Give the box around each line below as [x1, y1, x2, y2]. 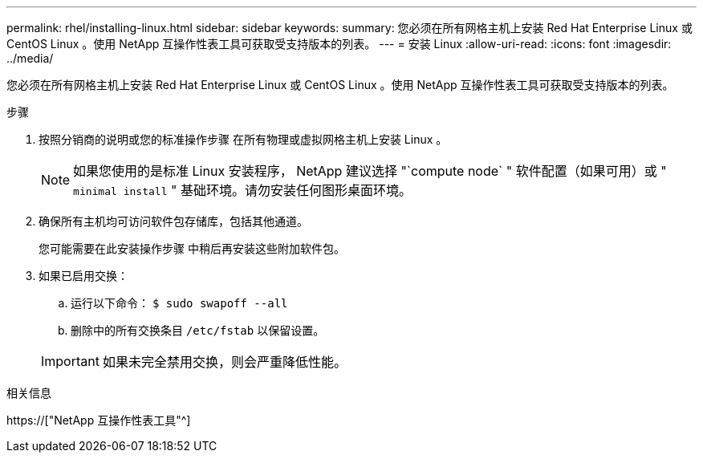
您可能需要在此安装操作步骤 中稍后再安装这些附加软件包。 [39, 242, 345, 255]
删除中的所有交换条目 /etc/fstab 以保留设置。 [71, 323, 325, 337]
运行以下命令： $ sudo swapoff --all [71, 296, 288, 310]
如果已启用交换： [39, 269, 128, 282]
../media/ [6, 51, 54, 65]
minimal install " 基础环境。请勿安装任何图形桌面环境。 [73, 182, 412, 198]
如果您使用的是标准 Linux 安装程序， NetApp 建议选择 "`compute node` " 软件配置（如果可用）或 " [73, 163, 667, 179]
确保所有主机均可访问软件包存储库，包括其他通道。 [39, 214, 308, 228]
